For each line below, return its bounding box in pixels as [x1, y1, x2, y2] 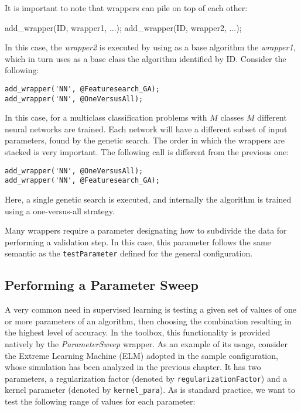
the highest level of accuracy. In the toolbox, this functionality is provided [5, 326, 271, 338]
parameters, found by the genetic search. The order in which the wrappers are [5, 134, 285, 146]
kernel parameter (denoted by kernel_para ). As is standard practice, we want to [5, 383, 296, 396]
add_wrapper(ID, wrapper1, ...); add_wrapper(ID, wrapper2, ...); [5, 21, 242, 33]
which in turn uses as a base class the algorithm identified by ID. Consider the [5, 52, 286, 64]
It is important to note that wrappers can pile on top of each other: [5, 2, 248, 13]
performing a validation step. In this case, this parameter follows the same [5, 235, 271, 248]
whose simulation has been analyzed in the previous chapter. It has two [5, 361, 261, 373]
